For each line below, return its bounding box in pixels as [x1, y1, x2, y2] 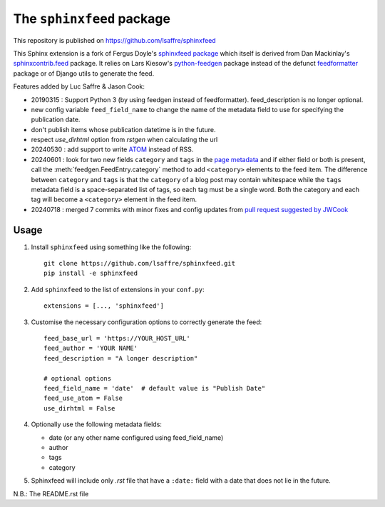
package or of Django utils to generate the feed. [13, 69, 155, 78]
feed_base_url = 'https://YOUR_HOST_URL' [43, 334, 190, 343]
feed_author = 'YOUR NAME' [43, 344, 138, 353]
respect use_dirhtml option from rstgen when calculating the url [31, 136, 218, 144]
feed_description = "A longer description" [43, 354, 198, 362]
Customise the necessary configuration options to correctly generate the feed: [31, 318, 262, 326]
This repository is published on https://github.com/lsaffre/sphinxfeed [13, 36, 217, 44]
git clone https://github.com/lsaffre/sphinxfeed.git [43, 259, 235, 268]
